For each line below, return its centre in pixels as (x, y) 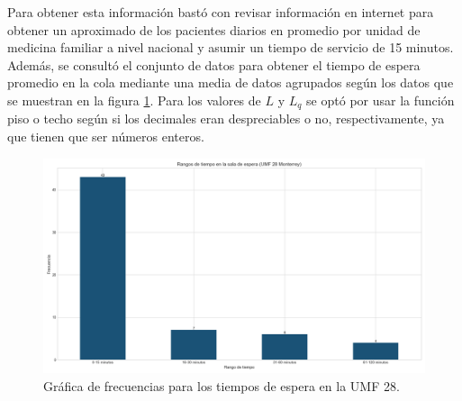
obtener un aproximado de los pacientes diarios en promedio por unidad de (214, 29)
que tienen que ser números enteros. (106, 137)
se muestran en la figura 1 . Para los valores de (134, 100)
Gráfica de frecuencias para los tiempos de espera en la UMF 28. (222, 385)
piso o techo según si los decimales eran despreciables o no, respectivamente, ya (226, 118)
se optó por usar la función (380, 100)
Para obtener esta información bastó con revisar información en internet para (221, 12)
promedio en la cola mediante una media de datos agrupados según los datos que (231, 82)
